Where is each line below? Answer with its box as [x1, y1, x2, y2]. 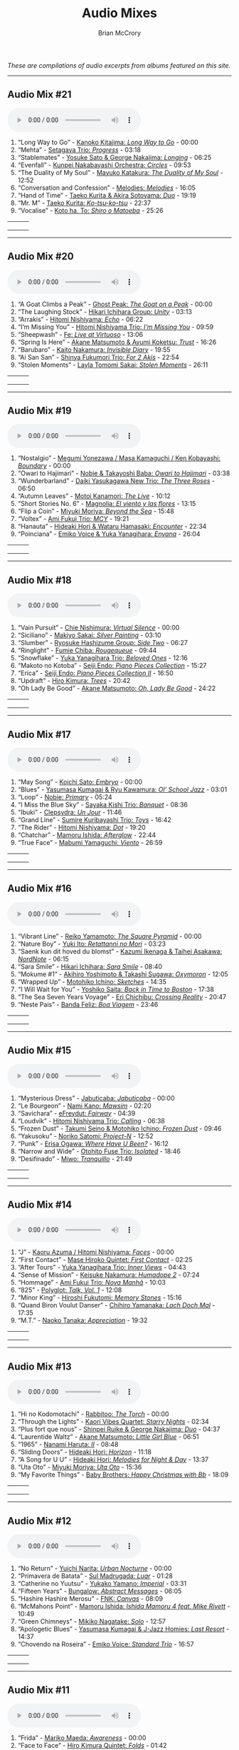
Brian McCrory [98, 29, 141, 37]
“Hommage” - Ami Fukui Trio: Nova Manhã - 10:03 [17, 1278, 166, 1287]
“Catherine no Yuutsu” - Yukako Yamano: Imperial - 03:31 [17, 1579, 187, 1588]
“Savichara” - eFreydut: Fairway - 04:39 [17, 1108, 136, 1118]
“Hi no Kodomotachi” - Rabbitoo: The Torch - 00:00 [17, 1410, 169, 1418]
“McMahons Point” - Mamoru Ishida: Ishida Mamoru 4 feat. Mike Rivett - [17, 1602, 230, 1611]
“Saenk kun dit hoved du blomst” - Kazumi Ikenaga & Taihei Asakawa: [17, 947, 223, 956]
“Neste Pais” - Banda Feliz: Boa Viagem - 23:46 [17, 1000, 159, 1008]
